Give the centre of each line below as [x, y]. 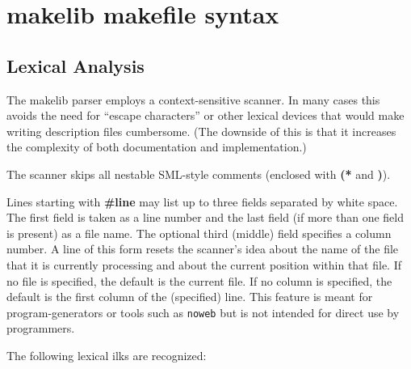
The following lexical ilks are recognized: [107, 355]
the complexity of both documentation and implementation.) [157, 147]
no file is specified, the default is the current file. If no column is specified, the [199, 280]
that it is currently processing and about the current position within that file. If [204, 264]
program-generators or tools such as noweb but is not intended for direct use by [203, 312]
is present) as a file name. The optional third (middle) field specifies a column [199, 233]
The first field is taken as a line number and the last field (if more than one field [205, 217]
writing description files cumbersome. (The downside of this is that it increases [201, 131]
